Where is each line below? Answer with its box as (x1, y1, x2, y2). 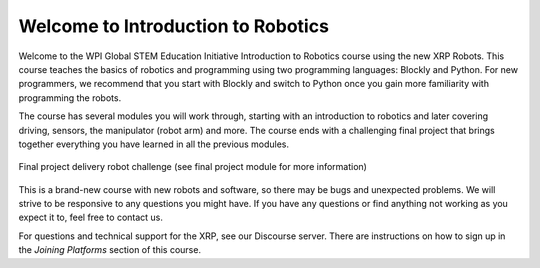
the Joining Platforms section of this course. (18, 244, 202, 256)
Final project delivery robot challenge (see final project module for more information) (18, 161, 367, 173)
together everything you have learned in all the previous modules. (18, 138, 290, 150)
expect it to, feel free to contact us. (18, 211, 164, 224)
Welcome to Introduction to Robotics (18, 15, 330, 37)
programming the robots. (18, 91, 122, 104)
